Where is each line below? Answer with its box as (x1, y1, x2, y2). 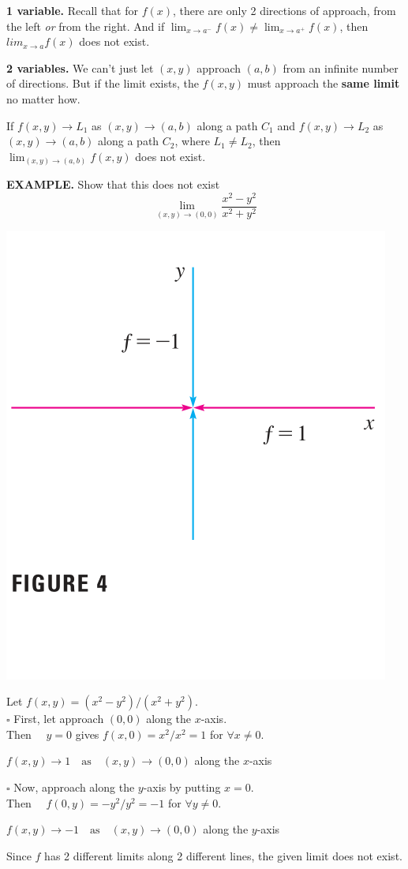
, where (174, 133, 210, 149)
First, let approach (13, 710, 104, 727)
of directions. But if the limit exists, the (6, 75, 199, 92)
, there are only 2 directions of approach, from (173, 2, 396, 18)
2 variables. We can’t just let (6, 59, 154, 76)
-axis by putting (143, 779, 221, 795)
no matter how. (6, 90, 80, 107)
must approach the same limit (247, 75, 400, 92)
